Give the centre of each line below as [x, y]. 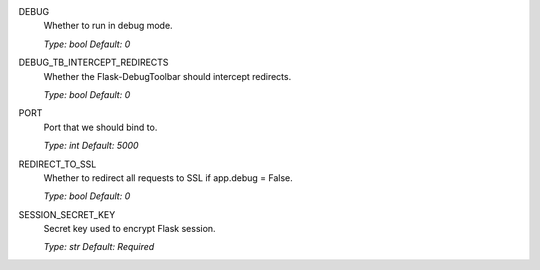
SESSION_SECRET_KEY [67, 214]
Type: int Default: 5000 [91, 146]
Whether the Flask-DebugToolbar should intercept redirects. [167, 76]
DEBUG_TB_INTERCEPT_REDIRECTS [93, 62]
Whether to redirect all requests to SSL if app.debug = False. [168, 177]
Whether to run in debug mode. [108, 26]
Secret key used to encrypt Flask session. [129, 229]
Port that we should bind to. [100, 127]
